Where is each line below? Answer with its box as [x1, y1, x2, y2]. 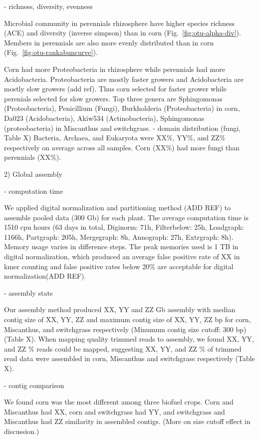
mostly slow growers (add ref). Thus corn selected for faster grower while [4, 83, 227, 94]
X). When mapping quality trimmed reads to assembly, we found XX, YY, [25, 334, 254, 344]
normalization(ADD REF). [4, 271, 86, 281]
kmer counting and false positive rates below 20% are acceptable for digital [4, 261, 234, 271]
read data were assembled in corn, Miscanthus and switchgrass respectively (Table [4, 353, 255, 364]
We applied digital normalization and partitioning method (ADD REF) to [4, 202, 231, 213]
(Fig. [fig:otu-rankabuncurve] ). [4, 47, 98, 57]
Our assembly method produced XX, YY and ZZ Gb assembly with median [4, 304, 236, 315]
